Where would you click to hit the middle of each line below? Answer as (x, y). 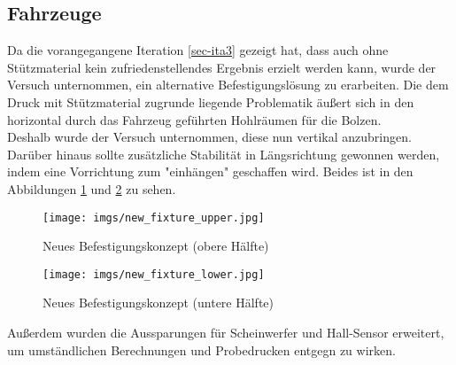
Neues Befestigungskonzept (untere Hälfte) (158, 303)
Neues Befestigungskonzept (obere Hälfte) (156, 246)
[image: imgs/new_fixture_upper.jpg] (154, 217)
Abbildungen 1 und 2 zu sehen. (92, 188)
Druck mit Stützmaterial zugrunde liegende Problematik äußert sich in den (211, 101)
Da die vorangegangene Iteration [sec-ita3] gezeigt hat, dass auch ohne (198, 50)
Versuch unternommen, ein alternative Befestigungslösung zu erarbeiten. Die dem (228, 85)
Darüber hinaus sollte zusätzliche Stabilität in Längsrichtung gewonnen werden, (224, 154)
